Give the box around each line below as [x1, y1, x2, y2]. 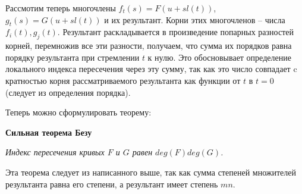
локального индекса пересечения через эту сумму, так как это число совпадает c [5, 62, 297, 75]
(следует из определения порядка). [5, 86, 131, 98]
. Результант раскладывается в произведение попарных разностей [57, 26, 294, 38]
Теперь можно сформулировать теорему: [5, 106, 152, 118]
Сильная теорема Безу [5, 126, 92, 138]
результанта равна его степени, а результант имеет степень [5, 177, 218, 190]
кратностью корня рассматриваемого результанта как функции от [5, 74, 241, 86]
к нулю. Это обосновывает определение [147, 51, 291, 63]
